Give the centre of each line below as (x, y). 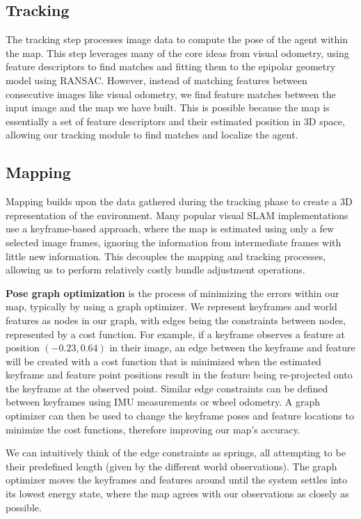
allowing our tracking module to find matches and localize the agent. (152, 135)
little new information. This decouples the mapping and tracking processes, (166, 256)
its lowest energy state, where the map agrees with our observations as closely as (177, 494)
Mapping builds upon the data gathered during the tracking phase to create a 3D (179, 201)
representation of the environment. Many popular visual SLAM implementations (177, 215)
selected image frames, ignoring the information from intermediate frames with (174, 242)
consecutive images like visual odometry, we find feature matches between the (171, 94)
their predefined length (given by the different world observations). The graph (171, 466)
